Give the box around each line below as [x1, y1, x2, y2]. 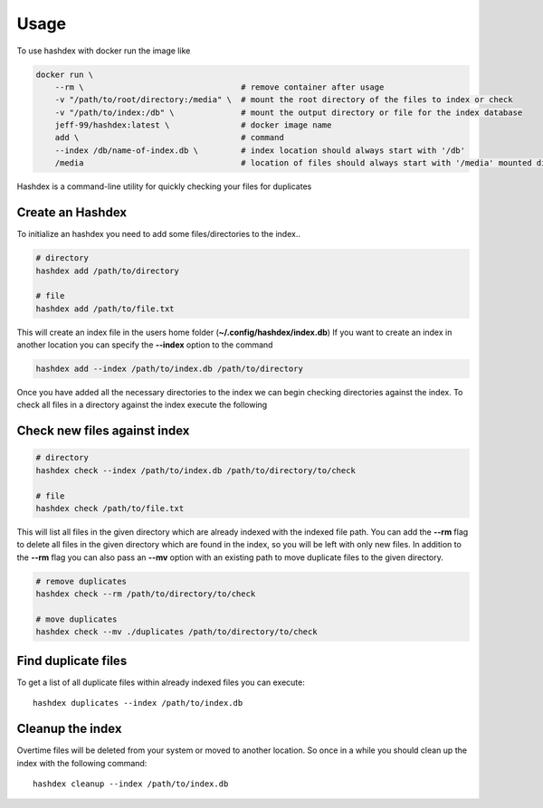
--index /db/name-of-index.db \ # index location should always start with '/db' [54, 145, 466, 156]
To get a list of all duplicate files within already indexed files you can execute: [16, 677, 305, 688]
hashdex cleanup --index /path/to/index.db [33, 778, 229, 789]
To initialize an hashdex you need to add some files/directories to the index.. [16, 229, 300, 240]
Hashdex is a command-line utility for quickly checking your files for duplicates [16, 181, 312, 192]
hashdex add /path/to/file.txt [35, 303, 176, 314]
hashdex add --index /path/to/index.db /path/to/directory [35, 364, 303, 375]
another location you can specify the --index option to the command [16, 339, 273, 350]
